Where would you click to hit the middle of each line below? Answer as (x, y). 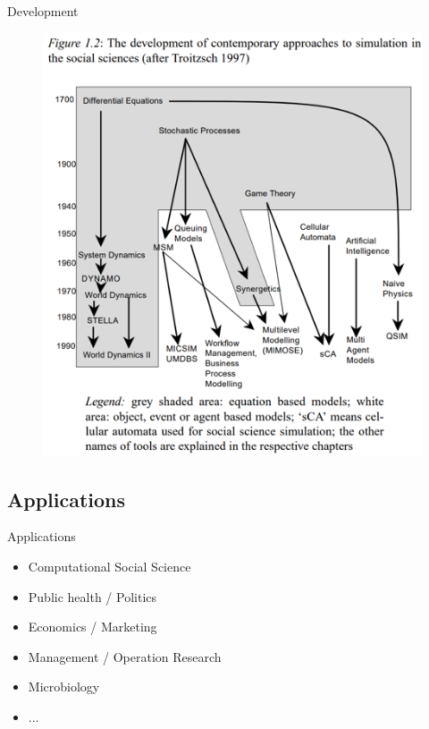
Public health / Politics (93, 596)
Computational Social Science (109, 567)
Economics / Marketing (93, 627)
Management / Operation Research (125, 656)
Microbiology (64, 687)
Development (43, 11)
